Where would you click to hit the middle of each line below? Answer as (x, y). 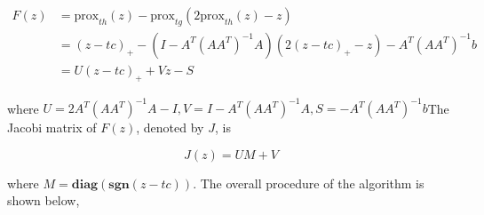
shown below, (44, 200)
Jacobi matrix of (52, 127)
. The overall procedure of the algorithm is (309, 183)
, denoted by (170, 127)
